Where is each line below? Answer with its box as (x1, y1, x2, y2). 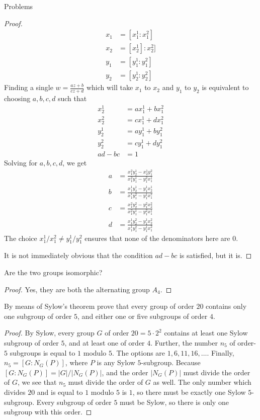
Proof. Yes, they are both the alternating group (4, 284, 150, 294)
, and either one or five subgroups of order (77, 310, 208, 321)
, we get (62, 157, 87, 168)
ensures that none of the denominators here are (84, 232, 230, 243)
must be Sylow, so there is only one (120, 396, 229, 407)
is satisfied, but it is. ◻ (179, 250, 252, 261)
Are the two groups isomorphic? (4, 267, 103, 277)
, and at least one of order (64, 337, 145, 348)
